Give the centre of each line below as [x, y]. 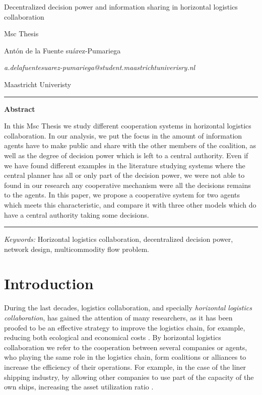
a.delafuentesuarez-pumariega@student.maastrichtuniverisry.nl [100, 67]
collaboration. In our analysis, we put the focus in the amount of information [123, 135]
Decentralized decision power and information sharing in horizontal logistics [121, 7]
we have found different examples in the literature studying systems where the [125, 165]
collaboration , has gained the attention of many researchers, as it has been [118, 317]
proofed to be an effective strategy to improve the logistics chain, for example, [125, 327]
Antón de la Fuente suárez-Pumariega [62, 50]
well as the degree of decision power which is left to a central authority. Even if [126, 155]
